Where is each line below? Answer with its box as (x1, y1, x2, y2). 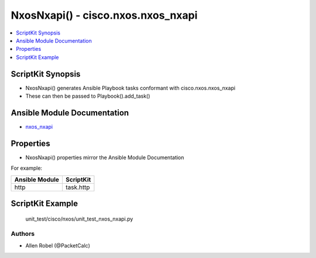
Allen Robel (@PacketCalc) (25, 242, 91, 249)
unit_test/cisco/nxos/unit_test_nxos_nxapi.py (25, 215, 133, 222)
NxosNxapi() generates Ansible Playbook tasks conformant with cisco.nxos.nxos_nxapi (25, 84, 236, 91)
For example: (11, 164, 43, 172)
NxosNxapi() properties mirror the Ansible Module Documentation (25, 154, 184, 161)
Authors (11, 230, 35, 238)
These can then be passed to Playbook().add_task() (25, 92, 150, 99)
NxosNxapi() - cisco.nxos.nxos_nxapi (11, 9, 198, 22)
